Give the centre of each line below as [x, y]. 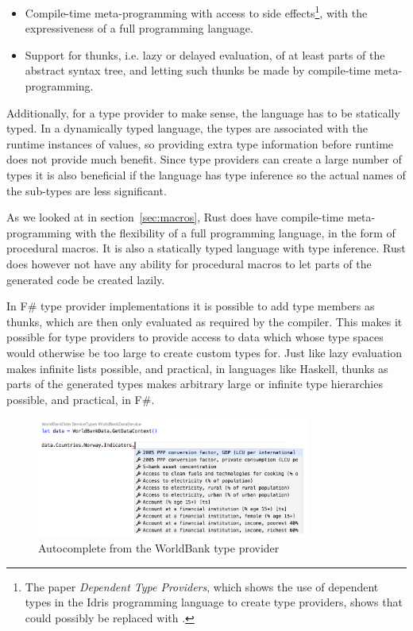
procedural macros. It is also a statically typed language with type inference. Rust [206, 248]
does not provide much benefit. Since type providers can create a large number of [204, 159]
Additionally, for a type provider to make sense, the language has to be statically [203, 112]
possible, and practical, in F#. [81, 399]
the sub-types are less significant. [87, 190]
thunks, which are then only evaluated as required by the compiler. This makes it [205, 321]
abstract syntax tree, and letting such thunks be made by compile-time [198, 70]
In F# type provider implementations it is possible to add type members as [191, 306]
